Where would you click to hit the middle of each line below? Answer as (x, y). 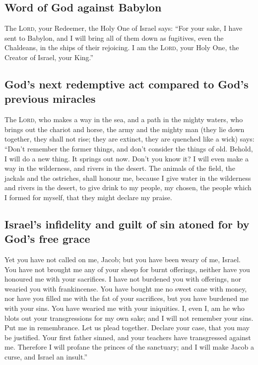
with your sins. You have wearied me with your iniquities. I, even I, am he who (125, 308)
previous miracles (50, 99)
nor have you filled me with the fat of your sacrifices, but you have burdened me (127, 298)
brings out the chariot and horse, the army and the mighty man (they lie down (125, 129)
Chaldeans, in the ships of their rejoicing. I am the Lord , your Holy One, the (122, 47)
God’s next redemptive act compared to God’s (127, 84)
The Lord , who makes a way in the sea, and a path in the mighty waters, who (124, 119)
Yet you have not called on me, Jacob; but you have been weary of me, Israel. (123, 259)
